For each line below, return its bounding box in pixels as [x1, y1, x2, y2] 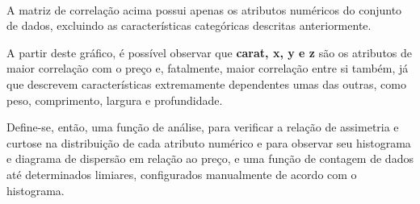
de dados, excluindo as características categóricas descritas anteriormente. [6, 17, 372, 34]
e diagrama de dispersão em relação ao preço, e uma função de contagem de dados [6, 150, 414, 167]
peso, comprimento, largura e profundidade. [6, 91, 223, 108]
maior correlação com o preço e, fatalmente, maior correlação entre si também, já [6, 60, 409, 77]
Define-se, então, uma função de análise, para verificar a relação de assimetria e [6, 119, 399, 135]
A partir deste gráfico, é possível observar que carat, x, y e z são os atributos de [6, 44, 413, 60]
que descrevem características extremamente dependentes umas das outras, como [6, 75, 406, 92]
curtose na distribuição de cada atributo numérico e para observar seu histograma [6, 134, 411, 151]
